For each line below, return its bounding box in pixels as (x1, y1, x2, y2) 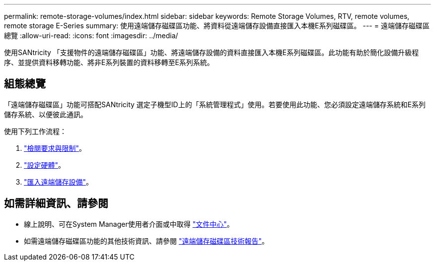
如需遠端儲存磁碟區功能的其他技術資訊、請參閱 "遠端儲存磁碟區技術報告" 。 (24, 236, 269, 245)
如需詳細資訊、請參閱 (4, 197, 108, 210)
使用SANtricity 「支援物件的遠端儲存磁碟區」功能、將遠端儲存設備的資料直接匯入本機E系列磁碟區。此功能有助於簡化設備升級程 (4, 48, 419, 57)
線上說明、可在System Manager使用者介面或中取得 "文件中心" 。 (24, 219, 234, 228)
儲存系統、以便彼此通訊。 (4, 110, 87, 119)
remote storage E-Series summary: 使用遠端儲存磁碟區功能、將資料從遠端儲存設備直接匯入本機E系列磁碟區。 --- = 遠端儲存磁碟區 (4, 21, 430, 30)
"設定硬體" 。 (24, 160, 66, 169)
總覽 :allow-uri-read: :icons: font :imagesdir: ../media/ (4, 31, 178, 40)
